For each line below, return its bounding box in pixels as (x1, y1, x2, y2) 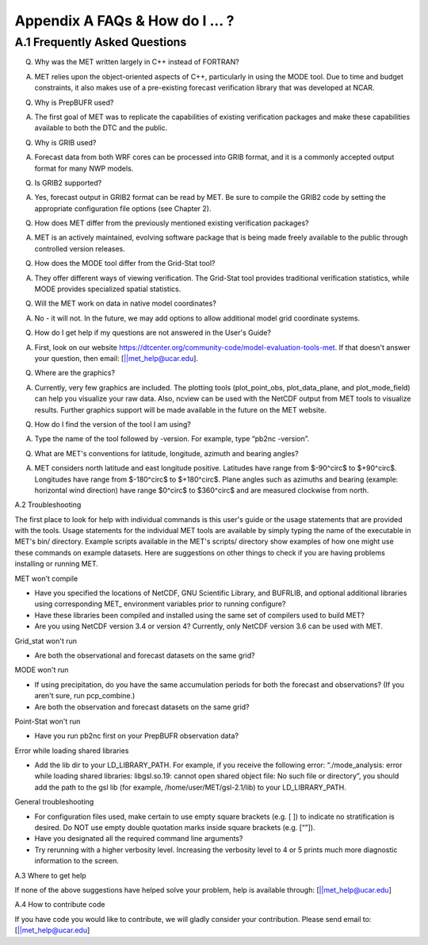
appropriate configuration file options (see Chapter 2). (34, 203, 212, 213)
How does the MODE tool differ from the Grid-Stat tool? (34, 259, 216, 268)
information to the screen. (34, 856, 119, 866)
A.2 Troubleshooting (14, 500, 82, 509)
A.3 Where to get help (14, 870, 86, 880)
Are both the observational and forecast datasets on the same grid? (34, 651, 255, 660)
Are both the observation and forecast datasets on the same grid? (34, 702, 250, 712)
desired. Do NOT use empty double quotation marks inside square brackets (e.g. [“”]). (34, 823, 315, 832)
